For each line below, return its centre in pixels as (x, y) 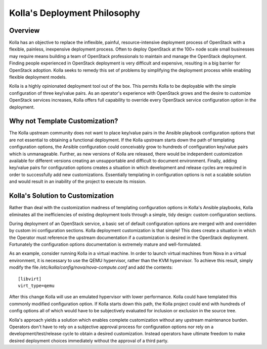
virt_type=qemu (36, 286)
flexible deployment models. (38, 77)
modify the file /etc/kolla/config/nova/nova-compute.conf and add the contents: (91, 267)
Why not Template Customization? (64, 121)
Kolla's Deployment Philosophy (75, 13)
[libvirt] (30, 279)
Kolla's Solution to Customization (62, 196)
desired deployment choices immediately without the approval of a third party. (89, 341)
